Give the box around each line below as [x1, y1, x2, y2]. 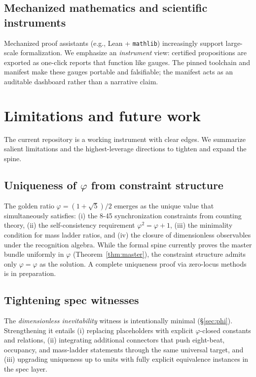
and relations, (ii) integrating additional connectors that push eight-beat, [4, 335, 225, 345]
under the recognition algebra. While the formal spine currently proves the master [4, 239, 252, 249]
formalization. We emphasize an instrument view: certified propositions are [20, 47, 247, 58]
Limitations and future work [4, 105, 201, 125]
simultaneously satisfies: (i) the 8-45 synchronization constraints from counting [4, 210, 242, 220]
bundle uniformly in [4, 249, 64, 259]
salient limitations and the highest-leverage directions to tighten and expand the [4, 143, 247, 154]
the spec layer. [4, 364, 47, 374]
